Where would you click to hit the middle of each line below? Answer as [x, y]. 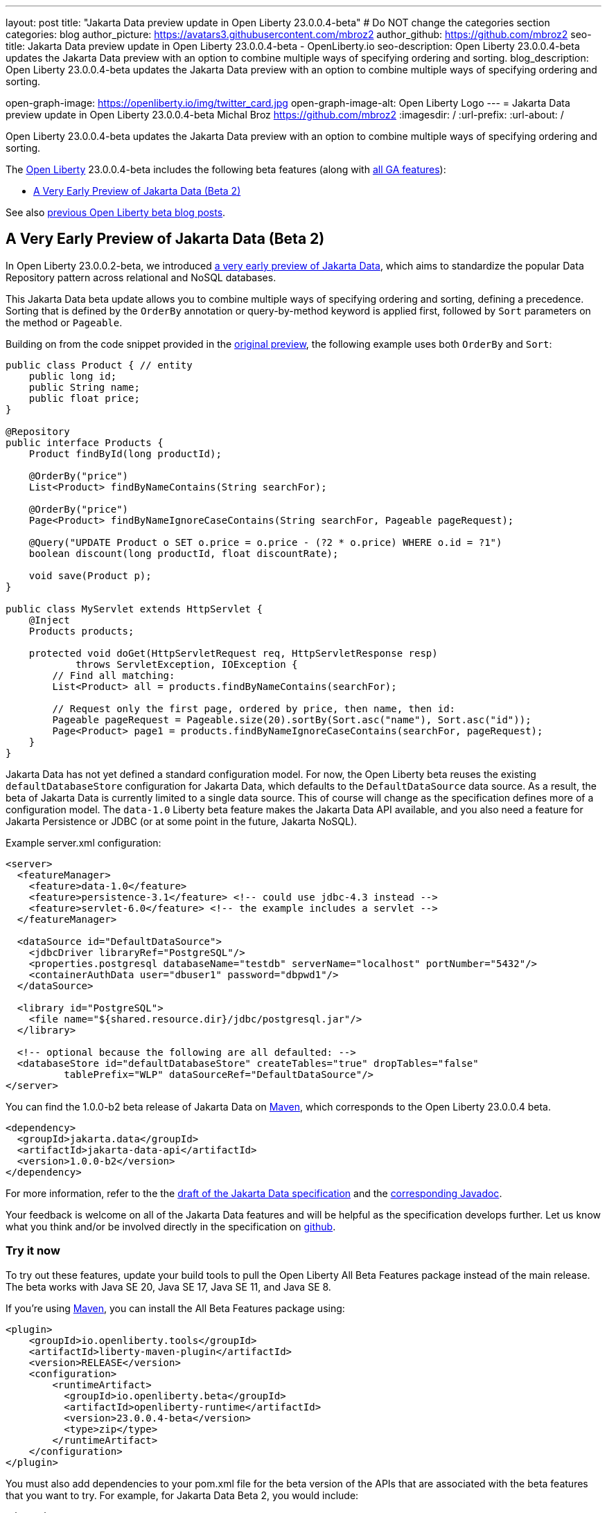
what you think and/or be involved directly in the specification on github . [171, 1226]
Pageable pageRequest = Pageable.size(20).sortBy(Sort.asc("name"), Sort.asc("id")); [292, 719]
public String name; [84, 387]
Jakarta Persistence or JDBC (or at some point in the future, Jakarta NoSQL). [182, 821]
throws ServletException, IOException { [187, 664]
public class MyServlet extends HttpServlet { [134, 609]
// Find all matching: [114, 675]
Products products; [81, 631]
